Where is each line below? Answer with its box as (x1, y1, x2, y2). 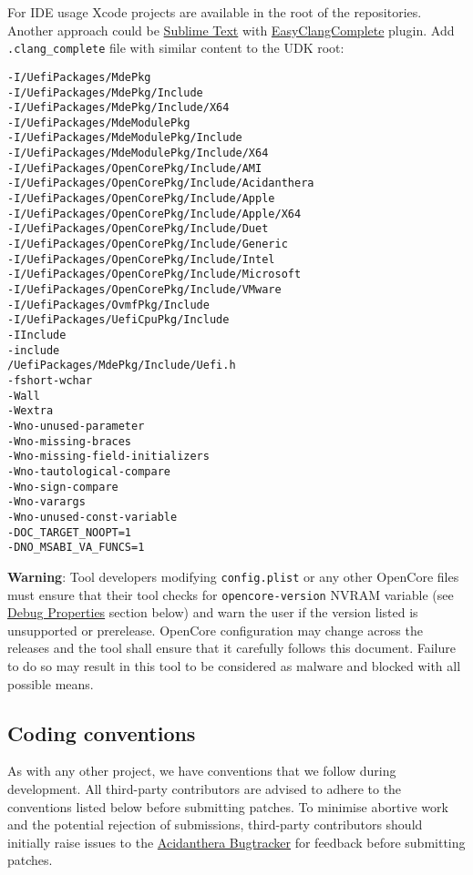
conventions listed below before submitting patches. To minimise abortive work (7, 797, 448, 816)
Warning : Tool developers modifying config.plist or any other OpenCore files (7, 566, 459, 585)
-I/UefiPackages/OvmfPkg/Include (7, 298, 210, 311)
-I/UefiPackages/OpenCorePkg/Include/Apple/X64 (7, 207, 302, 220)
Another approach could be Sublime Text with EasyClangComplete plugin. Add (7, 20, 455, 39)
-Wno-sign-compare (7, 480, 118, 493)
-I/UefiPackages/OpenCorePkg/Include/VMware (7, 283, 282, 297)
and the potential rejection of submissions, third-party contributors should (7, 815, 423, 834)
